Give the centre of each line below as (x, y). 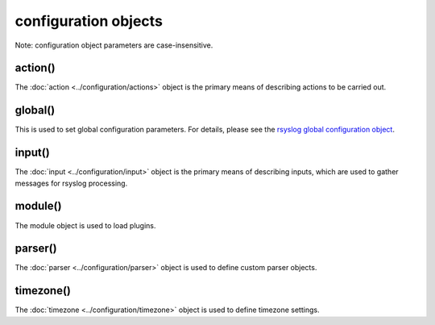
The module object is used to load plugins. (85, 225)
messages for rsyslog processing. (71, 183)
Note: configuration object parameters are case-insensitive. (114, 45)
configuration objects (89, 21)
